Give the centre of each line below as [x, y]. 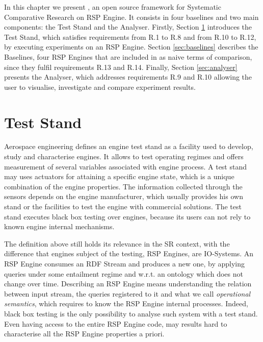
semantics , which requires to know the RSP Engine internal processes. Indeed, [126, 303]
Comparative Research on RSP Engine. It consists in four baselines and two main [131, 17]
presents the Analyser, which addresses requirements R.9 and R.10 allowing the [128, 77]
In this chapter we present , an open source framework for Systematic [113, 7]
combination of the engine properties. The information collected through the [123, 186]
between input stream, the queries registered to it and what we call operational [127, 293]
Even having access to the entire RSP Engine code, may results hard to [116, 323]
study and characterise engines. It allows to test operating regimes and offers [124, 156]
